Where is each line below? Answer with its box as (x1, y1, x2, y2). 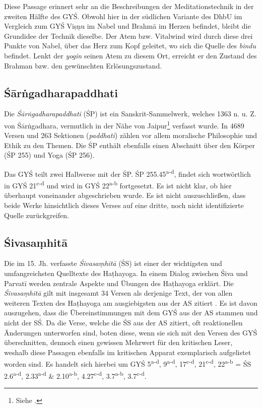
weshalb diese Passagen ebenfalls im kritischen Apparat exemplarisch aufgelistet (4, 347, 251, 357)
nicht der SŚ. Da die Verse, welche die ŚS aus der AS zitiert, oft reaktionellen (4, 317, 243, 328)
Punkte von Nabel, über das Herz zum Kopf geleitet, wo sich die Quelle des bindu (4, 40, 256, 51)
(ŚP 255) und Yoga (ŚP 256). (4, 150, 95, 160)
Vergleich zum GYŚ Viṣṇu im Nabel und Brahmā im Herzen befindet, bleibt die (4, 21, 251, 31)
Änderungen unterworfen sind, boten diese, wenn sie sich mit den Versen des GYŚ (4, 327, 257, 337)
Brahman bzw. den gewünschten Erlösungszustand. (4, 60, 162, 71)
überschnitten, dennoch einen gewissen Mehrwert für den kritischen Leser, (4, 337, 233, 348)
